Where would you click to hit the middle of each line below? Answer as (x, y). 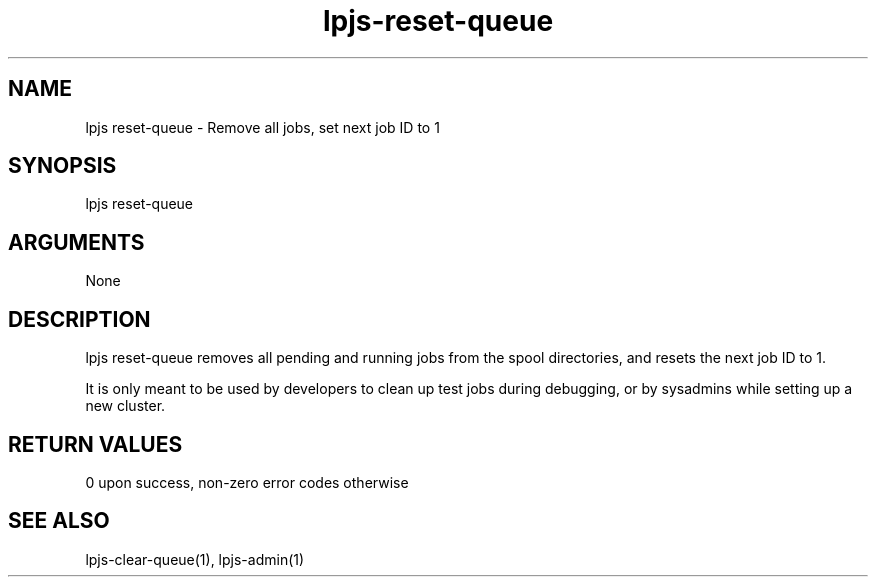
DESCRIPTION (79, 319)
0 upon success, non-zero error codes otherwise (247, 482)
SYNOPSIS (62, 166)
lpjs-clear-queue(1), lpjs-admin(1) (195, 559)
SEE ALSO (59, 521)
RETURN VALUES (95, 444)
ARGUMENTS (76, 242)
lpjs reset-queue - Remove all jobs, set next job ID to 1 (262, 127)
